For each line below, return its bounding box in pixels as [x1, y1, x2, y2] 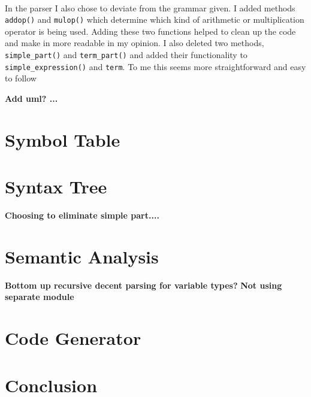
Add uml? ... [5, 92, 58, 104]
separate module [5, 290, 74, 303]
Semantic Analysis [5, 244, 159, 268]
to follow [5, 72, 37, 84]
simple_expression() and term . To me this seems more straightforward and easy [5, 60, 306, 72]
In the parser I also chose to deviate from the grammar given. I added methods [5, 1, 295, 14]
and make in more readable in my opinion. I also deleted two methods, [5, 37, 264, 49]
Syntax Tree [5, 174, 107, 199]
